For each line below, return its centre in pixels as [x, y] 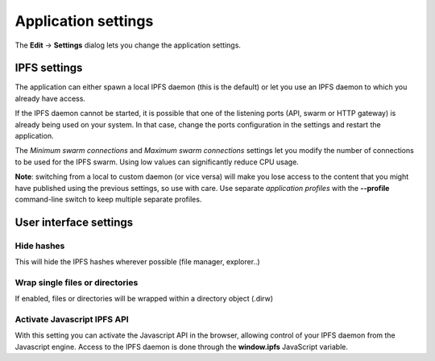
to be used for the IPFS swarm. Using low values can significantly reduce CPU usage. [157, 162]
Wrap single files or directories [77, 282]
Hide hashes [40, 246]
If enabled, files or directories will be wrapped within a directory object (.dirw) [144, 299]
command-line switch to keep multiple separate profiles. [108, 199]
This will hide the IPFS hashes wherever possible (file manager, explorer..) [138, 262]
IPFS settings [49, 68]
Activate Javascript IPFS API [72, 320]
